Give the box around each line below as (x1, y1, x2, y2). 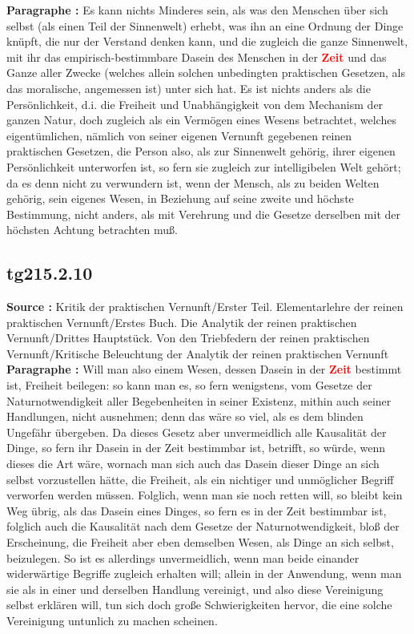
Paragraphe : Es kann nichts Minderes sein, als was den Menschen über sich (6, 2, 388, 18)
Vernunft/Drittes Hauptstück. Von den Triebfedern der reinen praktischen (6, 329, 370, 346)
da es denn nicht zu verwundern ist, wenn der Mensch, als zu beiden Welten (6, 174, 380, 191)
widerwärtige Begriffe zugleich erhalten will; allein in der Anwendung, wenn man (6, 565, 402, 582)
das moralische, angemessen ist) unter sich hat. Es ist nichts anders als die (6, 79, 371, 96)
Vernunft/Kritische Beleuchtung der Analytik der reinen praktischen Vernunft (6, 345, 389, 361)
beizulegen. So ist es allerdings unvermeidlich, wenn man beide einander (6, 549, 360, 566)
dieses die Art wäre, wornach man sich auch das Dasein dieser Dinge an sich (6, 455, 380, 472)
